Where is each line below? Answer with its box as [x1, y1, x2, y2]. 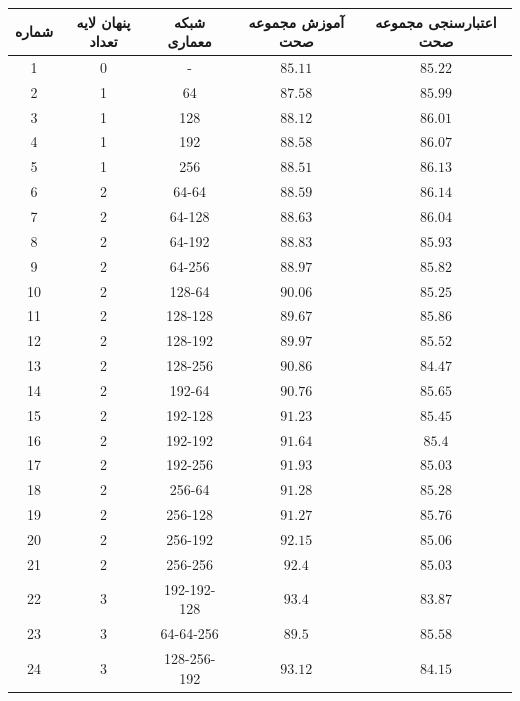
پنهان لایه [76, 11, 131, 32]
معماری [167, 31, 212, 52]
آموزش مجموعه [248, 11, 345, 32]
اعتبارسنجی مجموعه [375, 11, 497, 32]
